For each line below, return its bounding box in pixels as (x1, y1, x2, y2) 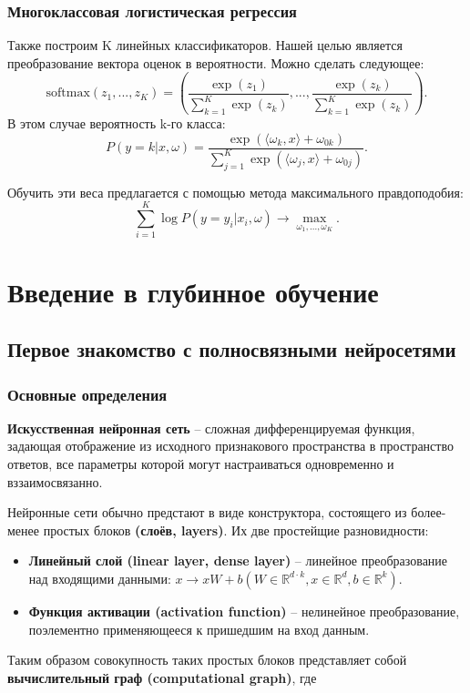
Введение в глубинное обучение (7, 272, 379, 310)
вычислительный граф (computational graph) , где (7, 668, 317, 687)
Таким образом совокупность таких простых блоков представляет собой (7, 650, 407, 669)
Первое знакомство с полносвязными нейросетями (7, 335, 456, 363)
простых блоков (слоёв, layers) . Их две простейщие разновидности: (43, 520, 429, 539)
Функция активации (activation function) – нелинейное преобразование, (28, 601, 460, 620)
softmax (46, 87, 90, 100)
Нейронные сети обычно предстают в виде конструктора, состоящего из (7, 503, 407, 522)
